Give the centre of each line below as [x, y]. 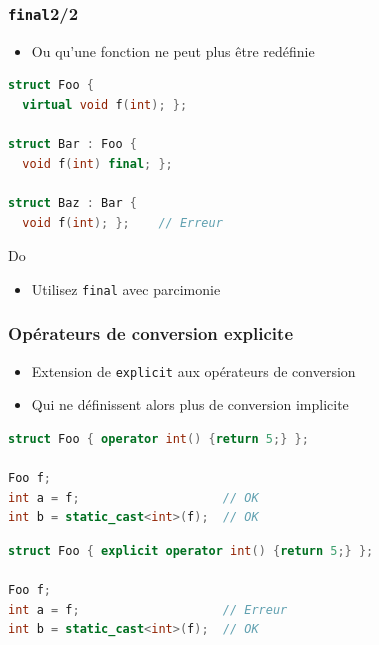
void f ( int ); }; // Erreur [122, 222]
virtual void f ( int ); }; [105, 104]
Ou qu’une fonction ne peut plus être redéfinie [173, 50]
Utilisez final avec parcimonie [126, 288]
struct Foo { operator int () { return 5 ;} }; [158, 438]
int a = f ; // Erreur [148, 609]
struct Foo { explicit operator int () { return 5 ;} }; [191, 550]
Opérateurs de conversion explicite [151, 333]
